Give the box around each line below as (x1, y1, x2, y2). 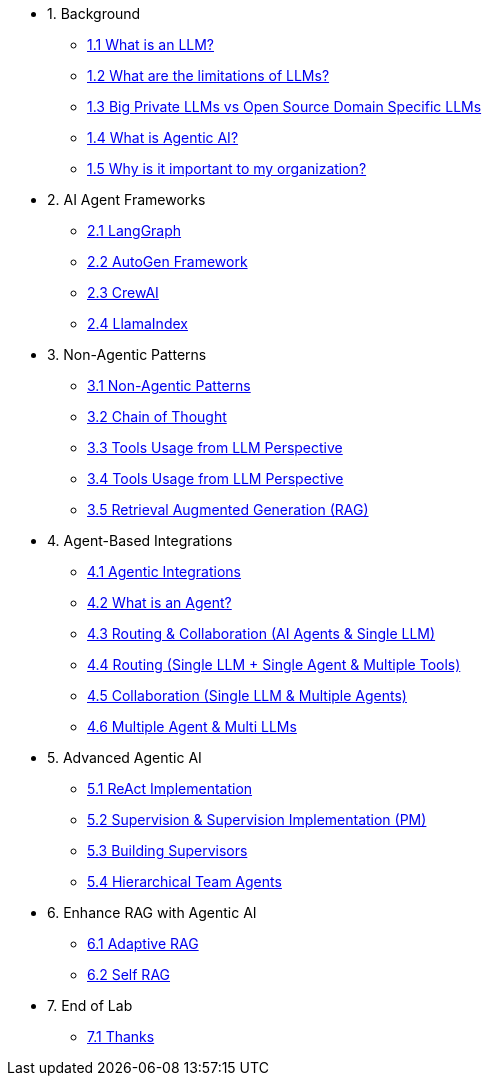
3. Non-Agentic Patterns (47, 346, 207, 363)
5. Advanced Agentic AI (47, 749, 202, 766)
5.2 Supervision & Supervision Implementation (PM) (87, 811, 427, 828)
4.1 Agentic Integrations (87, 563, 241, 580)
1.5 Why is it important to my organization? (87, 160, 367, 177)
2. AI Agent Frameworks (47, 191, 206, 208)
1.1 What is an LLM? (87, 36, 215, 53)
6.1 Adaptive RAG (87, 935, 199, 952)
